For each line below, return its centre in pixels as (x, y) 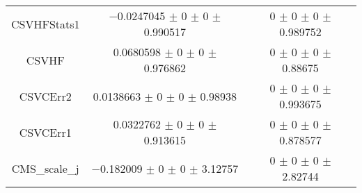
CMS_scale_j (45, 168)
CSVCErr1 (45, 132)
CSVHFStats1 (46, 24)
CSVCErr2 (45, 96)
